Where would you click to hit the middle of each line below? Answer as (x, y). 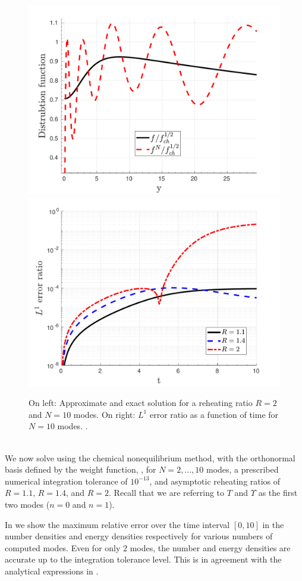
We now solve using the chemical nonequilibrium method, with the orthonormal (150, 457)
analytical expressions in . (52, 571)
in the (273, 524)
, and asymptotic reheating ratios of (215, 481)
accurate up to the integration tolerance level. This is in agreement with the (143, 559)
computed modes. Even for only (63, 547)
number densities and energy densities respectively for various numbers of (139, 536)
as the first (278, 493)
